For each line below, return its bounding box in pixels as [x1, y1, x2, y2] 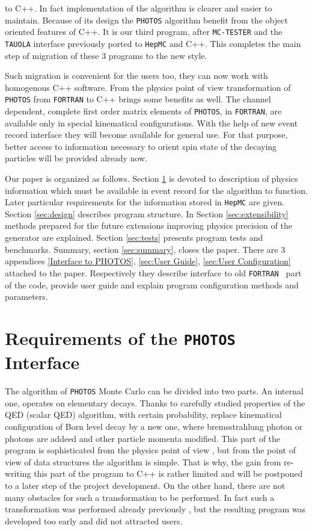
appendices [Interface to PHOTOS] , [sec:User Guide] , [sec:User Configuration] [5, 255, 291, 267]
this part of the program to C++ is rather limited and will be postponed [34, 467, 303, 480]
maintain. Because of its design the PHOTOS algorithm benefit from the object [5, 13, 288, 26]
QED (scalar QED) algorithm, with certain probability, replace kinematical [5, 408, 282, 421]
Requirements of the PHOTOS [5, 325, 236, 350]
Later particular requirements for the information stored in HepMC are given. [5, 196, 285, 208]
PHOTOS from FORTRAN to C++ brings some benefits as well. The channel [5, 93, 271, 105]
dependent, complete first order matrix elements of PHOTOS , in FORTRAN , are [5, 105, 282, 117]
